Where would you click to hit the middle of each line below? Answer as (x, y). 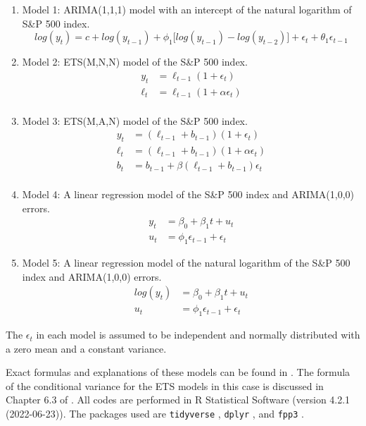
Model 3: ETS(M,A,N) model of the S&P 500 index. (135, 120)
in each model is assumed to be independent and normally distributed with (198, 335)
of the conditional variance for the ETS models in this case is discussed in (165, 385)
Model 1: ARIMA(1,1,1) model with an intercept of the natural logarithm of (187, 9)
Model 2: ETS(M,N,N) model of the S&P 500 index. (135, 62)
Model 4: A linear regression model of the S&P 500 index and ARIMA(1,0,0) (188, 194)
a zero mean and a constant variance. (86, 348)
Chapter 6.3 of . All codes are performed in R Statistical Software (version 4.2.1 (178, 400)
